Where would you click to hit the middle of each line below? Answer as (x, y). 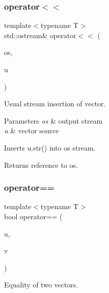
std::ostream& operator (40, 35)
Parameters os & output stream (53, 120)
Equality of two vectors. (41, 285)
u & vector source (31, 130)
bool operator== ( (33, 216)
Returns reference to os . (41, 165)
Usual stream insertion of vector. (55, 104)
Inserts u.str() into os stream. (50, 147)
